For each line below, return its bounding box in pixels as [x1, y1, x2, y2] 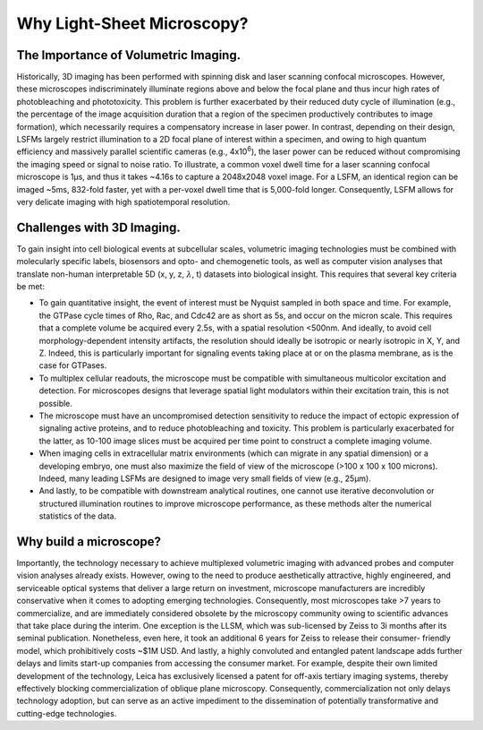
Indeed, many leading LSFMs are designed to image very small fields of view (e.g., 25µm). [38, 473, 371, 484]
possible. [38, 398, 73, 408]
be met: [16, 281, 45, 292]
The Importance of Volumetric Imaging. [16, 47, 241, 63]
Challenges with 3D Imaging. [16, 219, 181, 235]
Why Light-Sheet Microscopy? [16, 13, 249, 33]
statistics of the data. [38, 511, 117, 521]
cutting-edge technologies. [16, 708, 117, 718]
